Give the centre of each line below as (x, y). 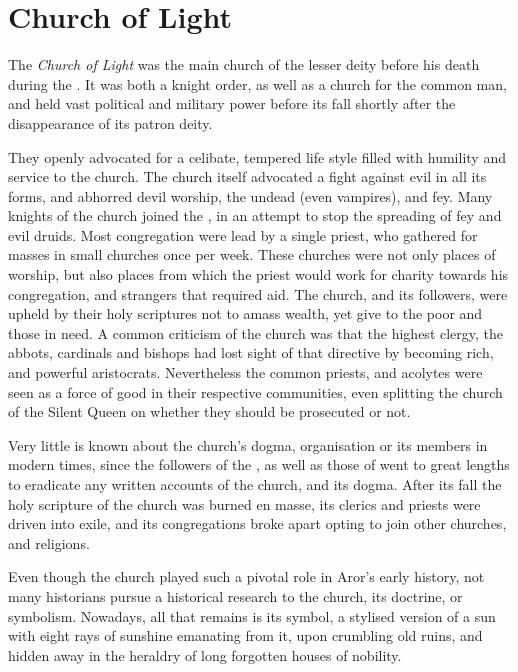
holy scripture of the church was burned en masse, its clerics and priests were (244, 503)
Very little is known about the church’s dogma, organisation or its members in (248, 444)
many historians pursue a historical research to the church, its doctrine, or (235, 595)
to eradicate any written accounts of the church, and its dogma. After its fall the (255, 484)
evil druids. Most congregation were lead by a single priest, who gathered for (243, 234)
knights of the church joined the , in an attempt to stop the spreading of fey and (255, 215)
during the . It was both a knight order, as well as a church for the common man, (257, 83)
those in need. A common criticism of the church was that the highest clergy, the (256, 332)
